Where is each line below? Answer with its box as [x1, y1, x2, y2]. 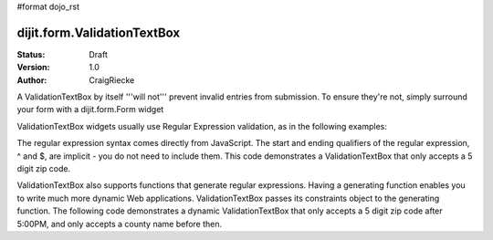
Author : [16, 74, 47, 86]
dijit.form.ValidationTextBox [16, 25, 181, 40]
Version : [16, 62, 50, 73]
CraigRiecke [89, 74, 135, 86]
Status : [16, 48, 46, 59]
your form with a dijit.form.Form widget [16, 104, 164, 115]
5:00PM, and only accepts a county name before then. [16, 218, 223, 229]
